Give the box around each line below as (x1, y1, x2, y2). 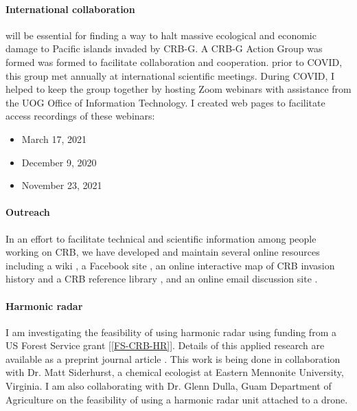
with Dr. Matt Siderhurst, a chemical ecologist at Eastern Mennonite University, (5, 365, 344, 379)
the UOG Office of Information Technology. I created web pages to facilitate (5, 95, 325, 109)
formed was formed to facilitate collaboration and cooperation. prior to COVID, (5, 54, 343, 69)
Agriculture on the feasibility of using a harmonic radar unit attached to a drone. (5, 392, 348, 406)
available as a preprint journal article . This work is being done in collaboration (5, 351, 341, 366)
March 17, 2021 (21, 131, 87, 146)
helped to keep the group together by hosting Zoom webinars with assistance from (5, 82, 352, 96)
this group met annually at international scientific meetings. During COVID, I (5, 68, 335, 82)
